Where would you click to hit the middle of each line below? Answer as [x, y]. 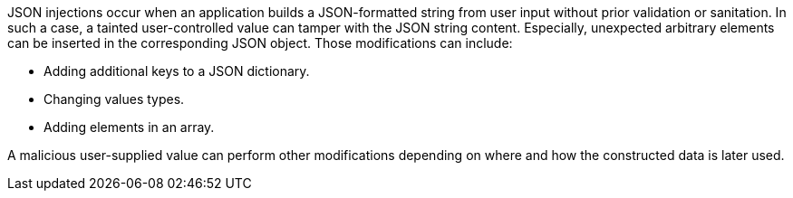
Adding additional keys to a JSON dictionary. [177, 71]
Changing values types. [114, 99]
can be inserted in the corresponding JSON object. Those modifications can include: [260, 43]
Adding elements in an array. [129, 127]
